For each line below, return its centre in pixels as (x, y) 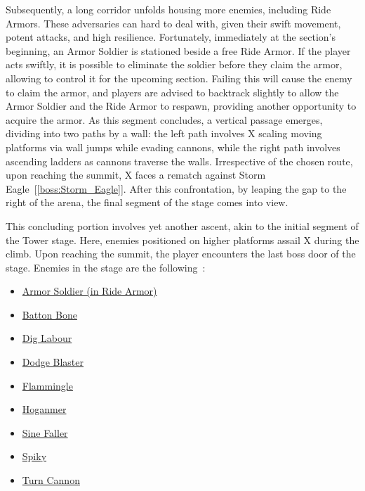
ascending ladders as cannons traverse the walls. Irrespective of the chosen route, (179, 161)
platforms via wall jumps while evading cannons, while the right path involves (173, 147)
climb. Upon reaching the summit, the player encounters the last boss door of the (181, 254)
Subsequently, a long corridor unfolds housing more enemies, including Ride (168, 9)
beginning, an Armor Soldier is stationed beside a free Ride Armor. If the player (178, 50)
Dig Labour (47, 338)
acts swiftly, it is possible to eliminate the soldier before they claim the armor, (174, 64)
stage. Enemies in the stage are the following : (106, 267)
